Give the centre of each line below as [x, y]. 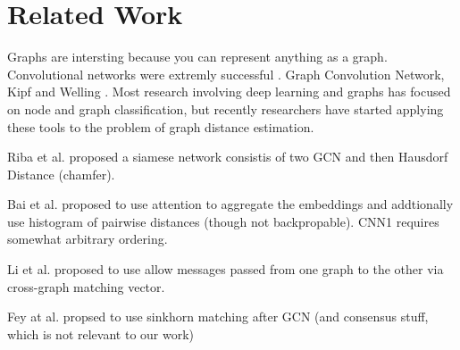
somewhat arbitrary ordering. [88, 239]
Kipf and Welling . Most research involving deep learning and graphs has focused [229, 92]
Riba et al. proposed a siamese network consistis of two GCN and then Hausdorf [228, 157]
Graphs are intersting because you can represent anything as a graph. [197, 57]
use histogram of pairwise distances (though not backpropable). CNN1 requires [223, 221]
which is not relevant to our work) [101, 333]
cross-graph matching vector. [86, 286]
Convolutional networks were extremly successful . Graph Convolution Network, [226, 74]
